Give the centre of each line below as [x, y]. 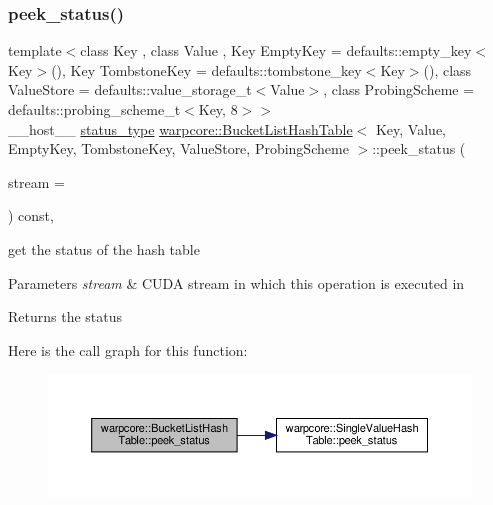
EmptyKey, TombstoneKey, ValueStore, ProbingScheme [178, 148]
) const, [31, 215]
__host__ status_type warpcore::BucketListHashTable [180, 128]
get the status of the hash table [104, 248]
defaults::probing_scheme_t [94, 109]
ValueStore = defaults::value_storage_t [130, 89]
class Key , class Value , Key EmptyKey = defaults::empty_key [276, 50]
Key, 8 [218, 109]
